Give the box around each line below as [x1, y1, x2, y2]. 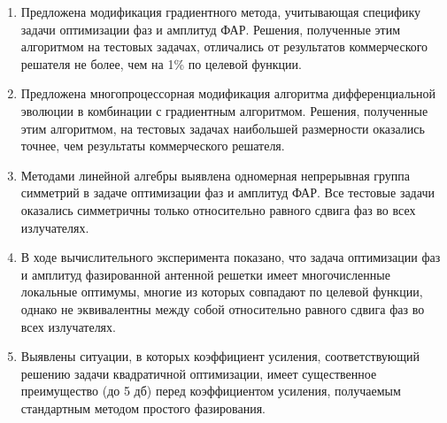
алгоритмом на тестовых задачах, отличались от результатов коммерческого [20, 37, 428, 56]
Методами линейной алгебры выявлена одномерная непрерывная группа [20, 165, 411, 184]
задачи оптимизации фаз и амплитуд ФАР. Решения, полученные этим [20, 19, 401, 38]
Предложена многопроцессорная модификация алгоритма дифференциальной [20, 84, 436, 103]
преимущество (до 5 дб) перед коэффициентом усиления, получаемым [20, 381, 401, 400]
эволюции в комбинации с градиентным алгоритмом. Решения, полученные [20, 101, 428, 119]
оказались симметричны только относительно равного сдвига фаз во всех [20, 200, 416, 219]
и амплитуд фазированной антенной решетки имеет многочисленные [20, 265, 390, 283]
